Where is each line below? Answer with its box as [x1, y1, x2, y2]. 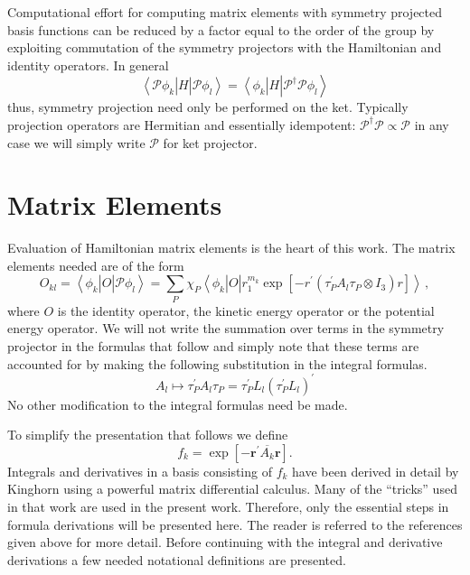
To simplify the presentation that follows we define [7, 425, 288, 444]
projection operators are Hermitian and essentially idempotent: [7, 115, 356, 134]
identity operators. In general [7, 55, 169, 74]
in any [414, 115, 449, 134]
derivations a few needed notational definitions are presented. [7, 550, 346, 569]
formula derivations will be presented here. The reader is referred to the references [7, 515, 463, 533]
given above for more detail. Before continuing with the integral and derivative [7, 533, 443, 552]
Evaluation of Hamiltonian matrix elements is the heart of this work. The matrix [7, 238, 456, 257]
